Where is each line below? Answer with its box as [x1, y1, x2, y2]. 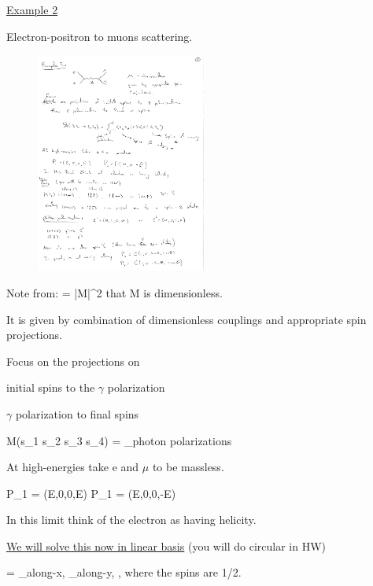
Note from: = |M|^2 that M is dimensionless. [6, 284, 223, 300]
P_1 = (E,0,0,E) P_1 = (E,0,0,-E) [6, 485, 176, 501]
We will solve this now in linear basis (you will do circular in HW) [6, 537, 327, 554]
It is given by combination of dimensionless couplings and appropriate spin [6, 311, 367, 327]
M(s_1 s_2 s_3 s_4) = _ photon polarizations [6, 432, 232, 448]
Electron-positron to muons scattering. [6, 28, 193, 44]
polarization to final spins [15, 405, 139, 422]
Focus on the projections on [6, 352, 140, 369]
